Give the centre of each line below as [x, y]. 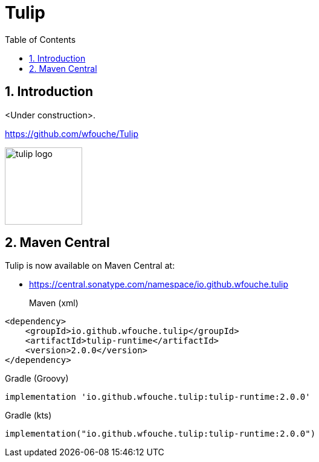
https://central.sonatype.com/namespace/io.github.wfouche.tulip [159, 284]
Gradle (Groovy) [37, 379]
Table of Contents [40, 39]
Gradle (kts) [28, 415]
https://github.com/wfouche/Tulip [72, 133]
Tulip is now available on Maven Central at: [90, 266]
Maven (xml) [54, 303]
